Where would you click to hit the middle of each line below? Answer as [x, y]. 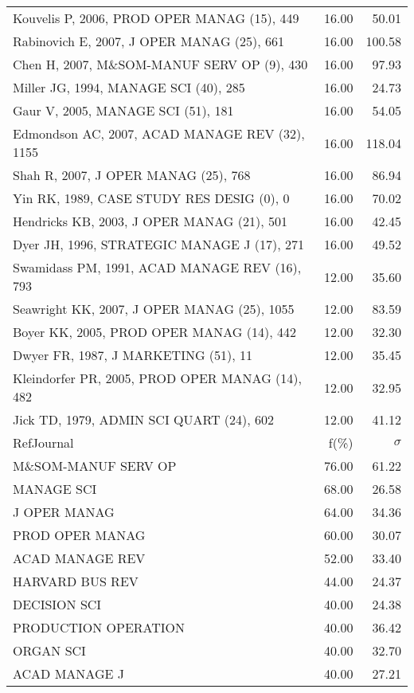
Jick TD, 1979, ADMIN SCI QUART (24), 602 [143, 419]
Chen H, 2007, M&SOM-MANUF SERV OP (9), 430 [160, 64]
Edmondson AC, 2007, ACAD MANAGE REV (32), [159, 133]
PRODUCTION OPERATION [99, 627]
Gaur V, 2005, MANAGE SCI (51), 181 [123, 110]
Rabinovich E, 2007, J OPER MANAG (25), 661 [149, 41]
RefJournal [43, 442]
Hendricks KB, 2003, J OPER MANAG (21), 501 [150, 221]
